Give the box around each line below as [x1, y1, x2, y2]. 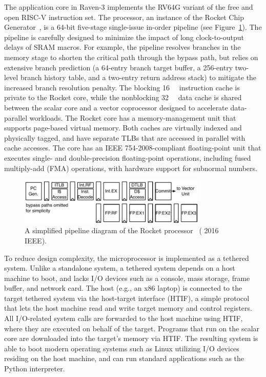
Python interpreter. [4, 363, 65, 374]
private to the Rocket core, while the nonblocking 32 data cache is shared [4, 92, 242, 103]
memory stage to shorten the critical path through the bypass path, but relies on [4, 51, 258, 62]
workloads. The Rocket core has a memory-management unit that [29, 112, 236, 123]
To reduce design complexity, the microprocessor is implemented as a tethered [4, 252, 249, 263]
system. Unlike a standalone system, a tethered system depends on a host [4, 262, 235, 273]
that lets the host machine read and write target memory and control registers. [4, 303, 252, 313]
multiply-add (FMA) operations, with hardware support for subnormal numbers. [4, 162, 257, 173]
